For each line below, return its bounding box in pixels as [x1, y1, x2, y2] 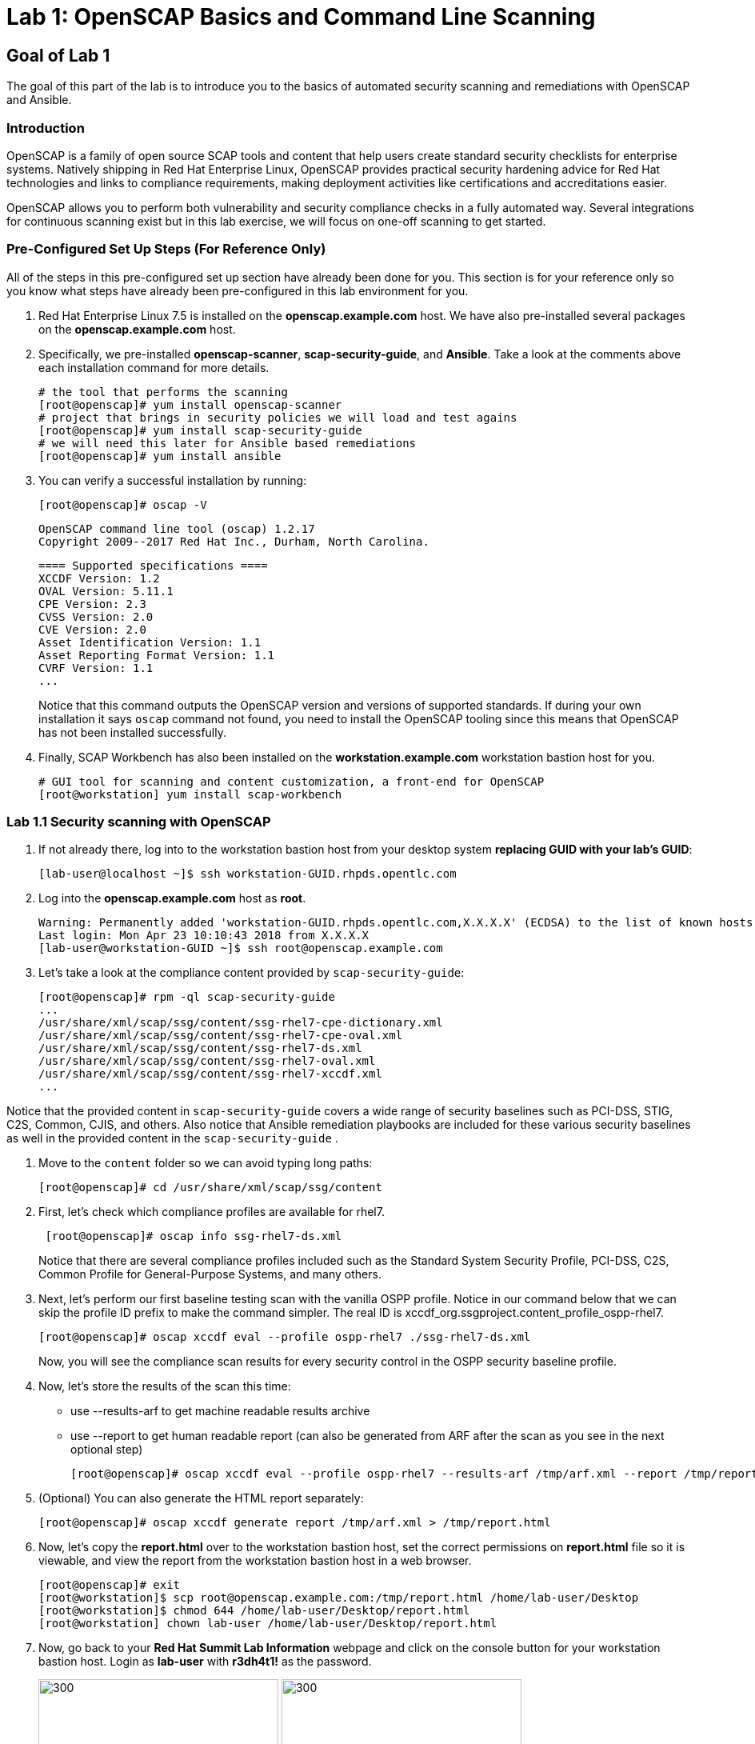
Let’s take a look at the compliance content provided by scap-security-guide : [38, 966, 465, 980]
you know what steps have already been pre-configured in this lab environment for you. [6, 283, 469, 298]
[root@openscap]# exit [38, 1578, 181, 1592]
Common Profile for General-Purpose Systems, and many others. [38, 1267, 381, 1282]
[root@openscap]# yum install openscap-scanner [38, 398, 342, 411]
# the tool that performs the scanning [38, 385, 288, 398]
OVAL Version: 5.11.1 [38, 584, 174, 598]
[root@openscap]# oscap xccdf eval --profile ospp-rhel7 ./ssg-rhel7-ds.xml [38, 1330, 531, 1344]
